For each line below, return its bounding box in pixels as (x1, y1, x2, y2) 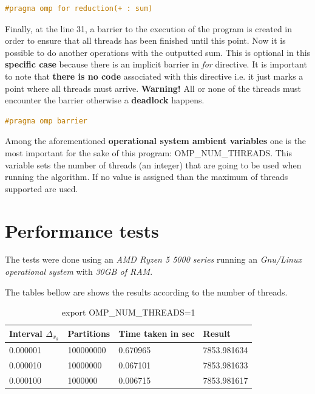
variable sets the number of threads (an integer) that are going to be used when (5, 158, 302, 171)
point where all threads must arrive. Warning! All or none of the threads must (5, 81, 301, 94)
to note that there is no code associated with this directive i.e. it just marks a (5, 69, 303, 82)
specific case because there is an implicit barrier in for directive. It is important (5, 58, 307, 71)
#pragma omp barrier (5, 116, 88, 125)
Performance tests (5, 218, 159, 243)
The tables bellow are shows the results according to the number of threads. (5, 285, 288, 298)
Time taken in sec (118, 327, 195, 340)
